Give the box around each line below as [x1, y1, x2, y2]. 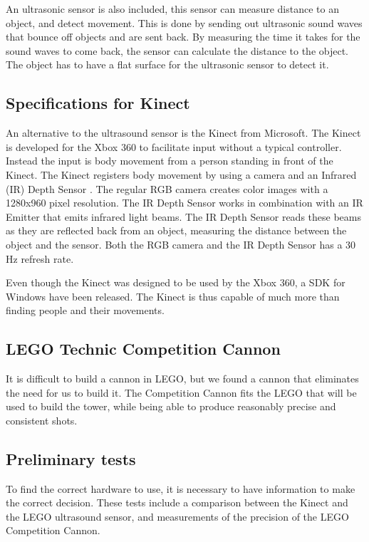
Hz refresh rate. [6, 251, 74, 266]
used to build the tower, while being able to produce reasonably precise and [6, 399, 336, 414]
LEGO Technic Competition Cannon [6, 338, 281, 360]
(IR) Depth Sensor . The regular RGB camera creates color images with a [6, 181, 328, 196]
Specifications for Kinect [6, 92, 190, 114]
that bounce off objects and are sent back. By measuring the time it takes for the [6, 29, 360, 44]
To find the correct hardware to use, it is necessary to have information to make [6, 481, 355, 496]
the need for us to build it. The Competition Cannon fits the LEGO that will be [6, 385, 357, 400]
